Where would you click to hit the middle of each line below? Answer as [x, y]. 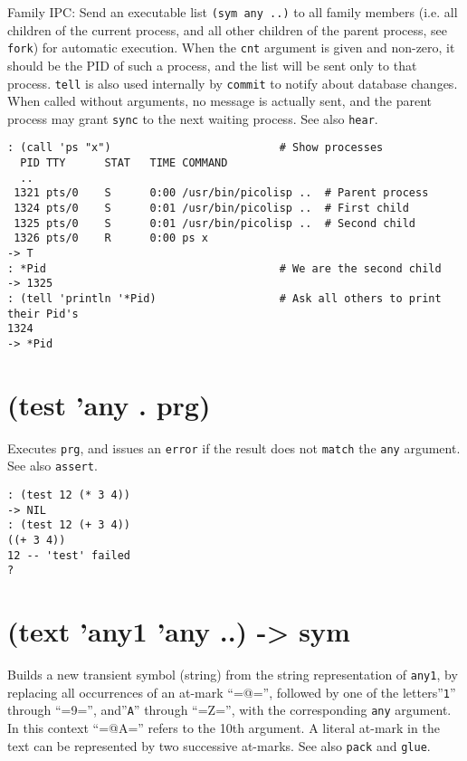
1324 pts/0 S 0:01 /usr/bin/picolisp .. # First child [211, 209]
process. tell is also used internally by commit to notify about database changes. [233, 83]
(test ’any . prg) [109, 404]
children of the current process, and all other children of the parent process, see [228, 29]
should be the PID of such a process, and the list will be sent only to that [212, 65]
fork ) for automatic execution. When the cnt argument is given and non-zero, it [231, 48]
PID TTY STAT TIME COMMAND [124, 163]
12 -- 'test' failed [69, 555]
